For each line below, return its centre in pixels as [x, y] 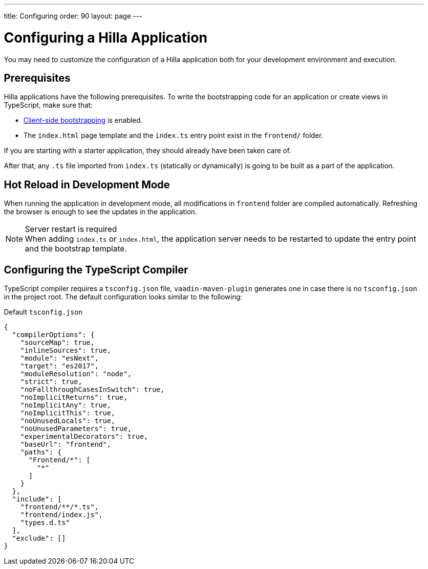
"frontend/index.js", [62, 515]
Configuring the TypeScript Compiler [96, 270]
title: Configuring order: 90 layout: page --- [73, 16]
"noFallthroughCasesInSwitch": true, [92, 390]
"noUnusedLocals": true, [68, 421]
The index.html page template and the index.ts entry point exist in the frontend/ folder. [173, 136]
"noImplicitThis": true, [68, 413]
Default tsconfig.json [43, 312]
